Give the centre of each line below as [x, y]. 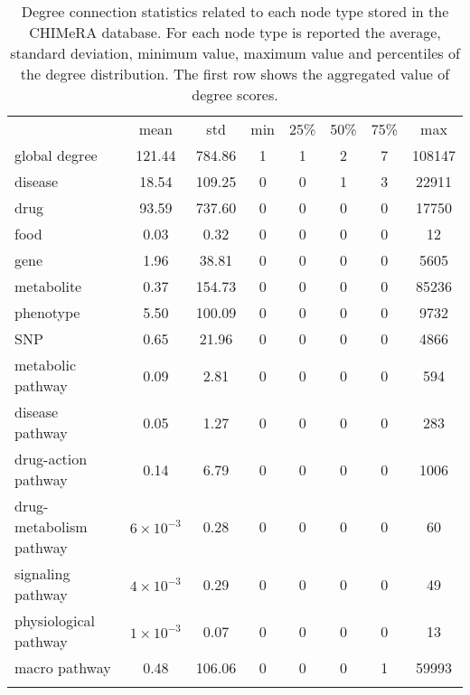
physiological [55, 620]
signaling [42, 573]
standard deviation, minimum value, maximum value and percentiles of [235, 53]
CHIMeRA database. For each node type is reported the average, [235, 32]
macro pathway [63, 667]
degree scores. [235, 94]
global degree [56, 155]
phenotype [47, 312]
